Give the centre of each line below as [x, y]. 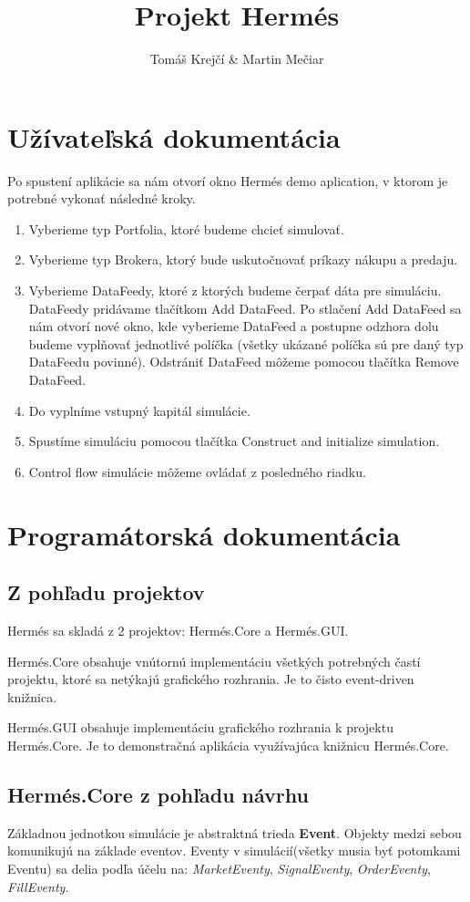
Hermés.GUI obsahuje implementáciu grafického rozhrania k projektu [200, 727]
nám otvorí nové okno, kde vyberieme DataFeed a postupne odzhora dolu [234, 326]
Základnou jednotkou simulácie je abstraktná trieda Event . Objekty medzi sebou [235, 832]
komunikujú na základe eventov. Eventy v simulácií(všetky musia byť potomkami [234, 850]
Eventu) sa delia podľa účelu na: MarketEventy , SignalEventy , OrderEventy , [219, 868]
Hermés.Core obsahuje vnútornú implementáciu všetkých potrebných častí [214, 661]
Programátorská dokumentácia [204, 534]
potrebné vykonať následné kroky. [102, 198]
